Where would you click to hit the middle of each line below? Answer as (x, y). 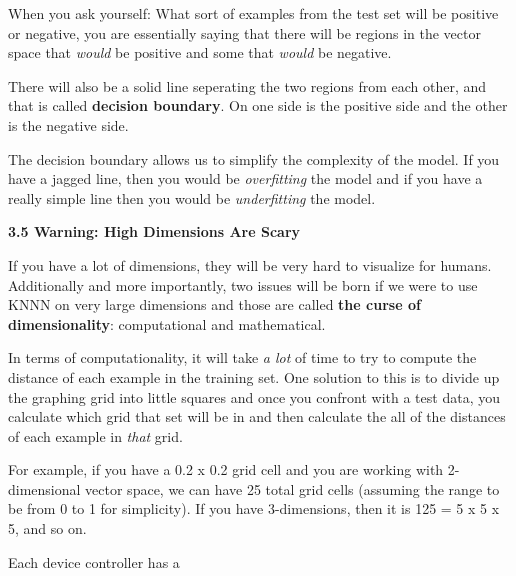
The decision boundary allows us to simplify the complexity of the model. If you (254, 158)
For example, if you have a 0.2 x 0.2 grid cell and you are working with (226, 469)
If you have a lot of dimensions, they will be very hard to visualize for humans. (250, 264)
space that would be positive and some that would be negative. (200, 52)
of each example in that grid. (95, 435)
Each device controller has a (94, 561)
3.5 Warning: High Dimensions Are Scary (154, 231)
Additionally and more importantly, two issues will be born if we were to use (243, 284)
